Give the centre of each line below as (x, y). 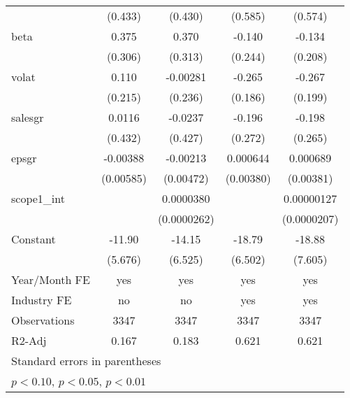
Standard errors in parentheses (86, 361)
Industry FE (42, 300)
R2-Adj (29, 340)
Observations (43, 320)
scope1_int (38, 198)
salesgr (28, 117)
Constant (34, 239)
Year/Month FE (51, 279)
